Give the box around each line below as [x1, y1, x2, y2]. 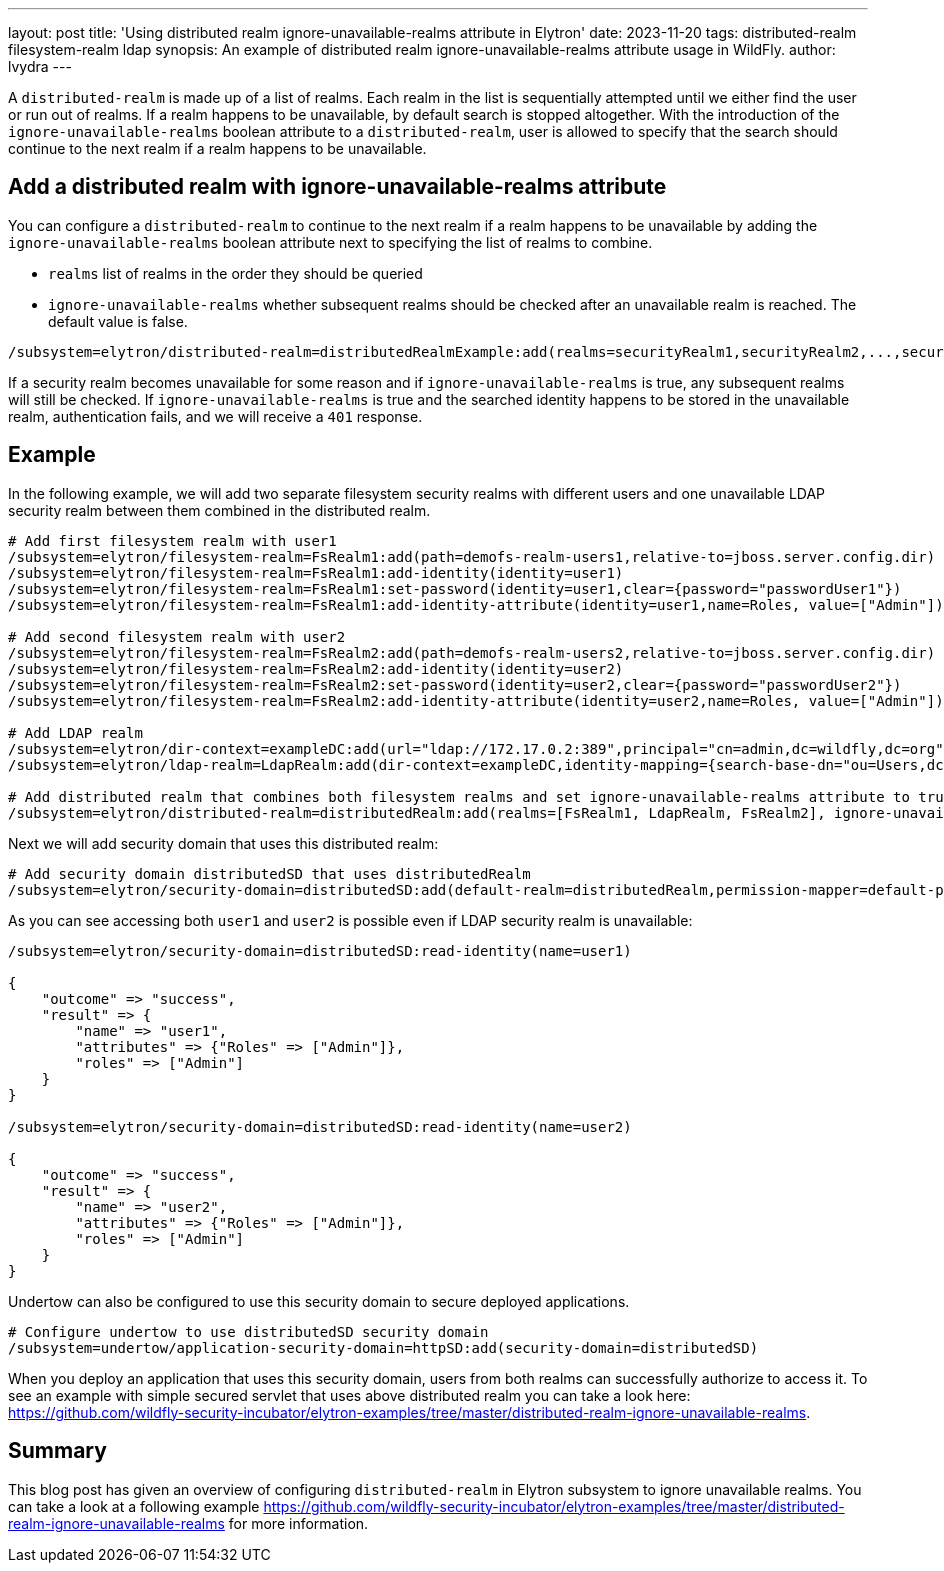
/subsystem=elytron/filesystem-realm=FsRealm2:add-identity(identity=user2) [8, 660, 624, 677]
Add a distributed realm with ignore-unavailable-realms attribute [8, 174, 667, 200]
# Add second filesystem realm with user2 [8, 628, 346, 645]
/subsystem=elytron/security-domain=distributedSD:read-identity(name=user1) [8, 942, 632, 959]
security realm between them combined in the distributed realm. [8, 501, 431, 519]
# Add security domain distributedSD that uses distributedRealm [8, 865, 531, 882]
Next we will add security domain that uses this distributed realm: [8, 834, 439, 852]
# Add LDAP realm [8, 724, 143, 741]
